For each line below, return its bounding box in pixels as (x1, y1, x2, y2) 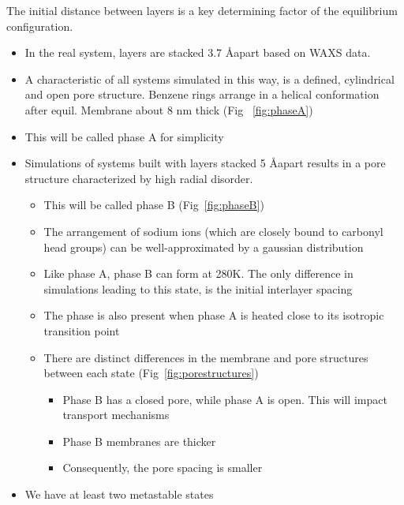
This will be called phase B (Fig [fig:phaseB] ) (43, 196, 264, 213)
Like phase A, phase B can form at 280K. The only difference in (43, 265, 353, 282)
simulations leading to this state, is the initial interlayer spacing (43, 280, 353, 297)
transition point (43, 322, 120, 339)
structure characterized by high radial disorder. (24, 170, 253, 186)
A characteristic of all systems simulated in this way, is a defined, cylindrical (24, 70, 395, 87)
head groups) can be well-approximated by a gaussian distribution (43, 238, 364, 255)
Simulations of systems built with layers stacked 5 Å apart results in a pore (24, 155, 386, 171)
